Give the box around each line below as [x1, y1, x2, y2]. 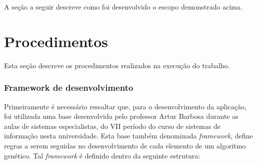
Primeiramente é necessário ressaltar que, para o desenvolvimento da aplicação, [4, 101, 246, 111]
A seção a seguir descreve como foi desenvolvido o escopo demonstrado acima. [4, 2, 242, 12]
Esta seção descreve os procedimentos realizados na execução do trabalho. [4, 60, 230, 70]
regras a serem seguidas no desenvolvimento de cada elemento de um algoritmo [4, 140, 246, 150]
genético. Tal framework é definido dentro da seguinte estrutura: [4, 150, 200, 160]
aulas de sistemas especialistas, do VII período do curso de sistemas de [4, 120, 220, 131]
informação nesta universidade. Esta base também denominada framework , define [4, 130, 253, 141]
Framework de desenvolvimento [4, 81, 133, 94]
